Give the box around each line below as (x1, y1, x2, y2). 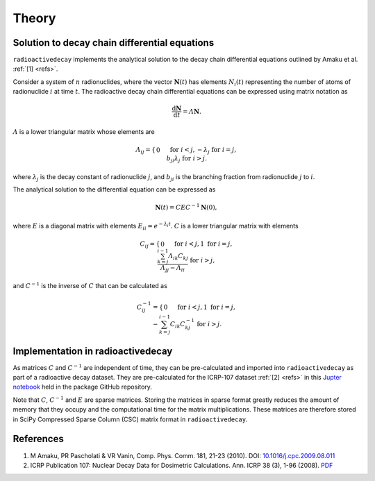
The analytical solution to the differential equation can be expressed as (12, 185, 216, 194)
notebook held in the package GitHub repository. (12, 382, 153, 391)
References (12, 433, 64, 445)
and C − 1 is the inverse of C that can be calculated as (12, 281, 168, 290)
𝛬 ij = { (135, 146, 156, 155)
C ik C (170, 320, 185, 330)
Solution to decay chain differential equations (12, 37, 215, 49)
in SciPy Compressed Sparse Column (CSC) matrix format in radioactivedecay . (12, 415, 248, 423)
